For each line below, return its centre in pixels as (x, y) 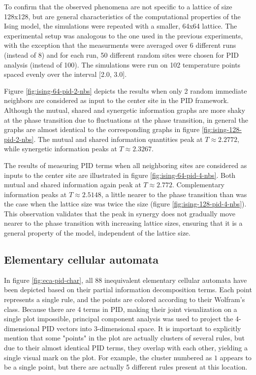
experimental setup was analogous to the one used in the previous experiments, (124, 35)
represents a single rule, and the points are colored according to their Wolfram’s (125, 299)
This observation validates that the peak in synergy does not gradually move (120, 213)
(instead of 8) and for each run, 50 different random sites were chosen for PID (121, 54)
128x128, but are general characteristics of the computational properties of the (122, 16)
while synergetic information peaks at (61, 149)
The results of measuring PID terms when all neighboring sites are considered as (126, 165)
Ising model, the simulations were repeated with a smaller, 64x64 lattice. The (121, 26)
